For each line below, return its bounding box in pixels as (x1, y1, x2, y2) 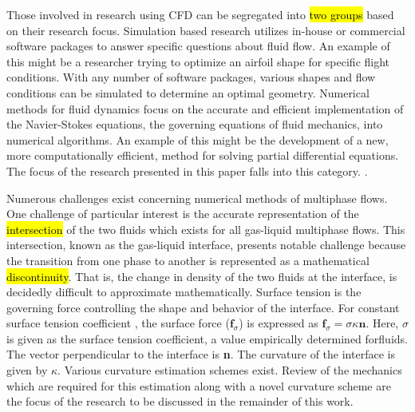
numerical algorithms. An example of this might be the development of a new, (6, 131, 389, 148)
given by (6, 362, 48, 378)
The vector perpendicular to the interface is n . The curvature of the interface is (6, 346, 395, 362)
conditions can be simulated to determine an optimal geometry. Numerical (6, 84, 370, 101)
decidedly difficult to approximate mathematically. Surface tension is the (6, 283, 362, 300)
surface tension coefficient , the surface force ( (6, 315, 230, 331)
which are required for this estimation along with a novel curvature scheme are (6, 377, 391, 394)
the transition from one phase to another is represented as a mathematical (6, 252, 370, 268)
